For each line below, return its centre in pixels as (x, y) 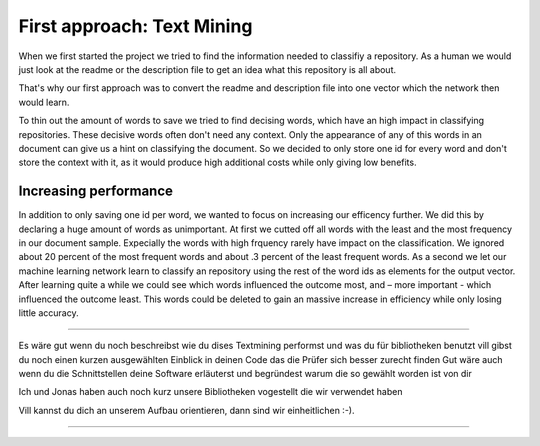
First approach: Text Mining (135, 26)
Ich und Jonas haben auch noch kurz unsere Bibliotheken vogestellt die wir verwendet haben (210, 392)
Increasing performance (96, 191)
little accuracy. (48, 312)
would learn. (44, 102)
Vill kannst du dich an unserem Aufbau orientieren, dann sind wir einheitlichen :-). (186, 410)
